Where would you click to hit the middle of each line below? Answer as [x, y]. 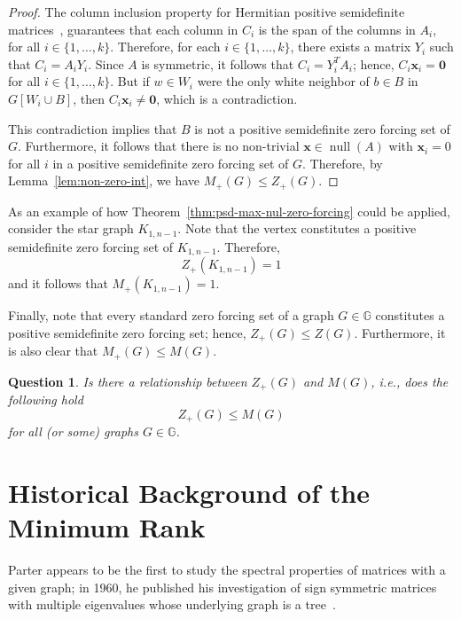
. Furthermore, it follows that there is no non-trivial [159, 146]
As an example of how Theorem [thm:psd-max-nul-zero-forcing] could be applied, [229, 211]
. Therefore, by [342, 163]
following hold [46, 400]
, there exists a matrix [351, 47]
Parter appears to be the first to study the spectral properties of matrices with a [227, 570]
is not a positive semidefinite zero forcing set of [322, 128]
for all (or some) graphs [73, 431]
